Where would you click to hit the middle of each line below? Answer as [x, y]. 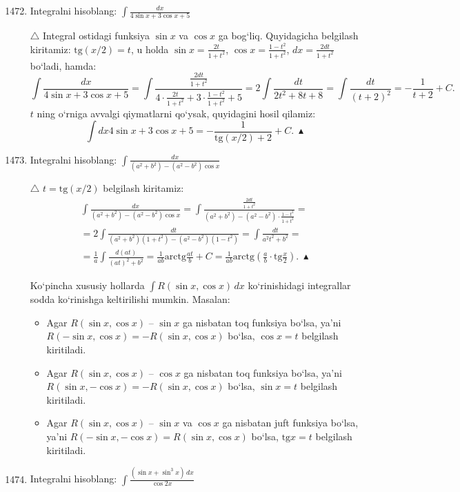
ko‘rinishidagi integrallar [299, 285]
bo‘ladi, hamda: [63, 65]
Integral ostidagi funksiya [97, 36]
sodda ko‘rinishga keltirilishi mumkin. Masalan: [130, 299]
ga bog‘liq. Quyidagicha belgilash [288, 36]
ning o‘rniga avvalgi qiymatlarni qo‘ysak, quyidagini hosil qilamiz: [176, 113]
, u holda [150, 49]
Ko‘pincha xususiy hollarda [87, 285]
